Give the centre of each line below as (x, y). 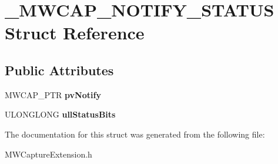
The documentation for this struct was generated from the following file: (135, 134)
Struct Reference (75, 33)
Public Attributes (59, 70)
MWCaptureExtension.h (48, 154)
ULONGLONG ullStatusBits (60, 114)
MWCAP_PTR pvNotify (53, 94)
